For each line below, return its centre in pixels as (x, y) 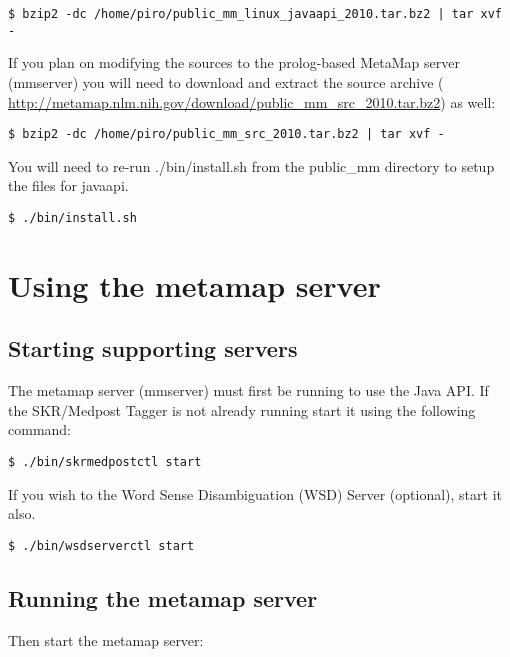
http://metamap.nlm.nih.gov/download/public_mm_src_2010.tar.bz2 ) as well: (252, 101)
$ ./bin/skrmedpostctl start (105, 461)
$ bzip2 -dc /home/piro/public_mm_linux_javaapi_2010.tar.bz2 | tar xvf (255, 14)
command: (39, 429)
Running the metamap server (163, 597)
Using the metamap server (194, 284)
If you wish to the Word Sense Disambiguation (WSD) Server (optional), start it (255, 493)
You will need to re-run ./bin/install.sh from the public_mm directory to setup (251, 165)
